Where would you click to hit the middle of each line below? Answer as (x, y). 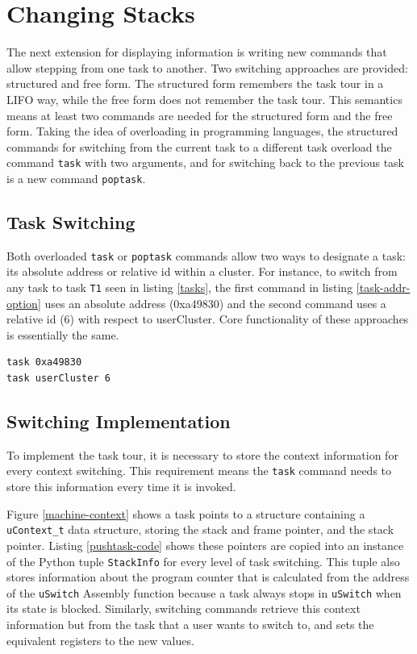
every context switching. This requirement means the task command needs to (199, 471)
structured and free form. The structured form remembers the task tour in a (195, 83)
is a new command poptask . (76, 178)
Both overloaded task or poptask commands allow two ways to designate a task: (206, 255)
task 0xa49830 (44, 362)
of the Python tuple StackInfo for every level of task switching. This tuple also (203, 561)
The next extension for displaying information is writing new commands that (197, 52)
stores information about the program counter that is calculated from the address (208, 577)
